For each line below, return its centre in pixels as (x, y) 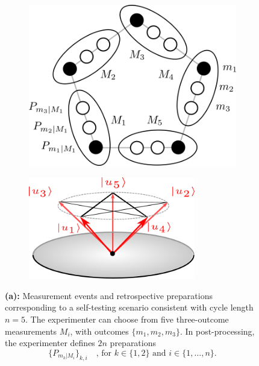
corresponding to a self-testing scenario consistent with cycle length (129, 307)
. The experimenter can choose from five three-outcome (127, 319)
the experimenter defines (50, 343)
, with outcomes (99, 331)
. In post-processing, (217, 331)
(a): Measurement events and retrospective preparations (109, 295)
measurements (31, 331)
